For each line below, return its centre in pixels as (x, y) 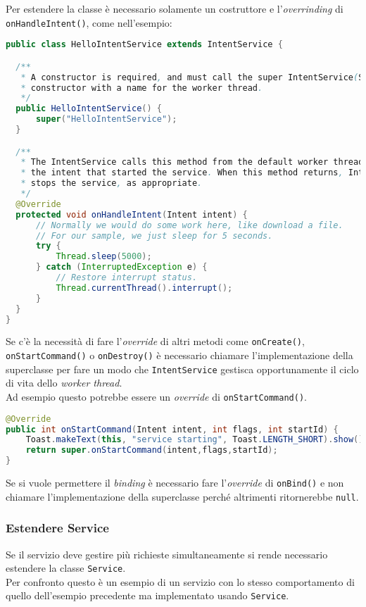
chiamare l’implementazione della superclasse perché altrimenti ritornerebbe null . (182, 496)
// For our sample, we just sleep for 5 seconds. (154, 236)
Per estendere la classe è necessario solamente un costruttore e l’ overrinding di (175, 8)
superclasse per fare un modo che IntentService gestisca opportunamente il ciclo (182, 369)
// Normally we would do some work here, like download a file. (189, 225)
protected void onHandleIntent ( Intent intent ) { (132, 214)
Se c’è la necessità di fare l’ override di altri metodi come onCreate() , (155, 341)
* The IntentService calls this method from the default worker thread (192, 162)
